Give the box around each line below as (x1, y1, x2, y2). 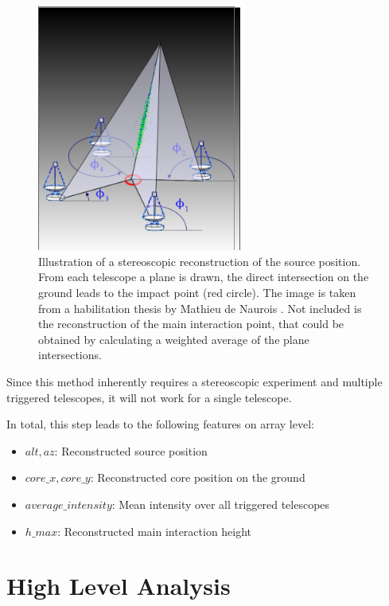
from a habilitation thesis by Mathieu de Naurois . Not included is (38, 299, 362, 316)
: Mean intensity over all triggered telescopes (111, 495, 330, 512)
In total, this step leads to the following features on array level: (6, 416, 314, 432)
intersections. (38, 346, 102, 363)
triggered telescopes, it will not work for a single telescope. (6, 389, 292, 405)
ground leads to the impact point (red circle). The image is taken (38, 284, 356, 301)
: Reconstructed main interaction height (57, 522, 252, 539)
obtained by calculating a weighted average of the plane (38, 330, 309, 347)
